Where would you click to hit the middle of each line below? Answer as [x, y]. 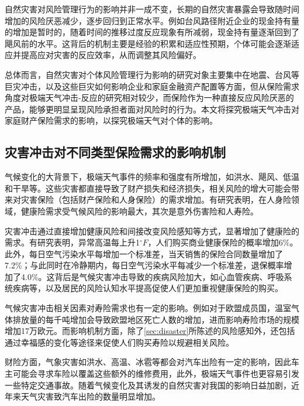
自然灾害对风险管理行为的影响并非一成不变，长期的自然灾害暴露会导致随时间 [152, 9]
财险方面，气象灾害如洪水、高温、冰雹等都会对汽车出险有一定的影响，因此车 [152, 362]
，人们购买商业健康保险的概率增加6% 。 [223, 242]
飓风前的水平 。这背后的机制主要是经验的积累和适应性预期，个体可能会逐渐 [148, 43]
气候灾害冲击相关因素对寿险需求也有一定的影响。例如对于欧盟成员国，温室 [148, 308]
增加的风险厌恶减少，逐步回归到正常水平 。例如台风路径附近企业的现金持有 [148, 20]
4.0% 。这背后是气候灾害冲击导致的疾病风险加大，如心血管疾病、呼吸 [152, 276]
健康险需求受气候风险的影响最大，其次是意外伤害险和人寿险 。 [139, 211]
